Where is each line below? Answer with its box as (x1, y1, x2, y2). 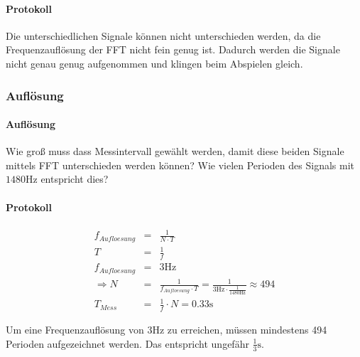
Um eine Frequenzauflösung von (6, 322, 144, 337)
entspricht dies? (40, 171, 109, 186)
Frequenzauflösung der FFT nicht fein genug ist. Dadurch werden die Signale (6, 42, 340, 57)
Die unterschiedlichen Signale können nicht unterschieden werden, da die (6, 28, 321, 43)
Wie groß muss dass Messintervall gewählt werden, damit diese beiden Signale (6, 144, 344, 159)
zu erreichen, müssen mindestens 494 (167, 322, 327, 337)
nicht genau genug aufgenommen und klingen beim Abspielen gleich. (6, 55, 303, 70)
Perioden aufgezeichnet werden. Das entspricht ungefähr (6, 336, 249, 351)
